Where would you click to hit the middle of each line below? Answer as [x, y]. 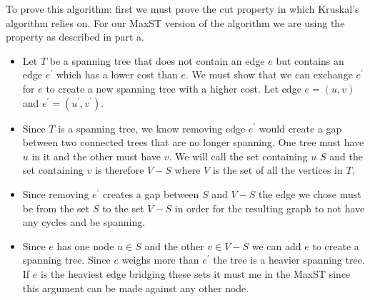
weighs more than [160, 260]
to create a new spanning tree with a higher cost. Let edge [174, 88]
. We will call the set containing [238, 156]
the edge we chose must [310, 193]
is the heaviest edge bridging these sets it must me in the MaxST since [195, 273]
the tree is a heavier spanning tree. [289, 260]
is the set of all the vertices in [277, 170]
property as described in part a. [75, 37]
